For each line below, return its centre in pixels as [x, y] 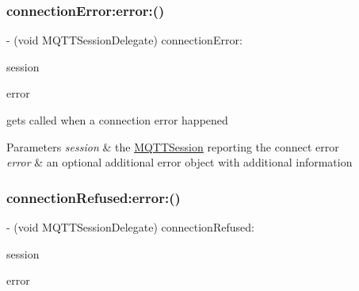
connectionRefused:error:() [94, 197]
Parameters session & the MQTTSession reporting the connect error [173, 146]
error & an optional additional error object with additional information [179, 162]
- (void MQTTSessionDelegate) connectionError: [124, 40]
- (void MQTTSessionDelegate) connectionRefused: [130, 227]
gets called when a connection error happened [117, 120]
